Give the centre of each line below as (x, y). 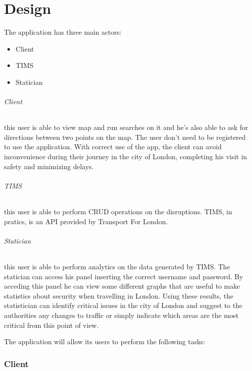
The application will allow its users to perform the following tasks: (105, 341)
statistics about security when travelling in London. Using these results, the (119, 295)
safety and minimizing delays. (49, 166)
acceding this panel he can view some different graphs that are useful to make (122, 286)
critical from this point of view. (51, 325)
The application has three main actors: (63, 32)
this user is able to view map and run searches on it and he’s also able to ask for (126, 127)
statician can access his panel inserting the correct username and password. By (124, 276)
